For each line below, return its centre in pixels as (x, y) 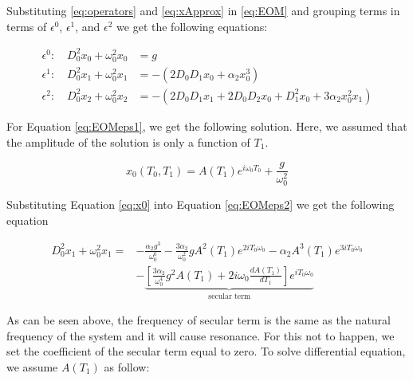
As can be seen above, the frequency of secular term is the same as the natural (199, 320)
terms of (27, 26)
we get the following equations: (192, 26)
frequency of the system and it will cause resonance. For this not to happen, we (201, 335)
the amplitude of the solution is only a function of (128, 141)
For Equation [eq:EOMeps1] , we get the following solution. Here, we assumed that (207, 126)
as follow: (127, 366)
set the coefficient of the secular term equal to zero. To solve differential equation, (206, 351)
